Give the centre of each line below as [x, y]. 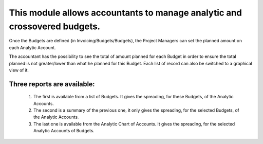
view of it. [19, 70]
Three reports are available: [52, 84]
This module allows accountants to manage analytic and [125, 13]
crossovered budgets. [55, 26]
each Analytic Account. [32, 47]
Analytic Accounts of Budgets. [64, 131]
